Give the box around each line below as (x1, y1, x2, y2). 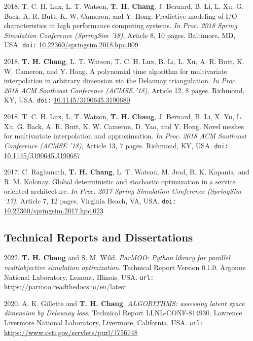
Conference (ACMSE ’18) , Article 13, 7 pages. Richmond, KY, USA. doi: (4, 140, 228, 150)
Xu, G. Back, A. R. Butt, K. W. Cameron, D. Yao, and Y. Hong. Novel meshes (4, 121, 244, 131)
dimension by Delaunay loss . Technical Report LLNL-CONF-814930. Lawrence (4, 307, 242, 318)
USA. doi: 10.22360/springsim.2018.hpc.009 (4, 39, 138, 50)
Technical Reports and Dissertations (4, 229, 193, 244)
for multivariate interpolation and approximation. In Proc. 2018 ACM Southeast (4, 131, 247, 141)
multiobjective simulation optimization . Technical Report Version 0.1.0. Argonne (4, 262, 246, 272)
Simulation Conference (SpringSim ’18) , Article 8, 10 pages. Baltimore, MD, (4, 30, 236, 40)
